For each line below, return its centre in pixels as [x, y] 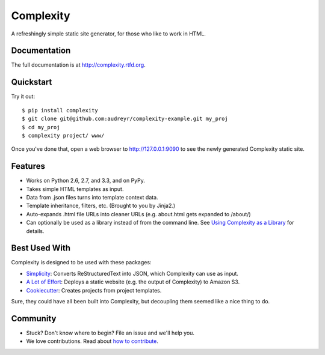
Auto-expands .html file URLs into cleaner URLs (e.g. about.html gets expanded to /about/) [138, 214]
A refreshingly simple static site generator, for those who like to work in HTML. [108, 34]
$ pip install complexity [60, 110]
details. [35, 231]
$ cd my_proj [41, 127]
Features [28, 166]
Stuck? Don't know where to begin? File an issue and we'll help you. [110, 333]
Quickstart [32, 82]
